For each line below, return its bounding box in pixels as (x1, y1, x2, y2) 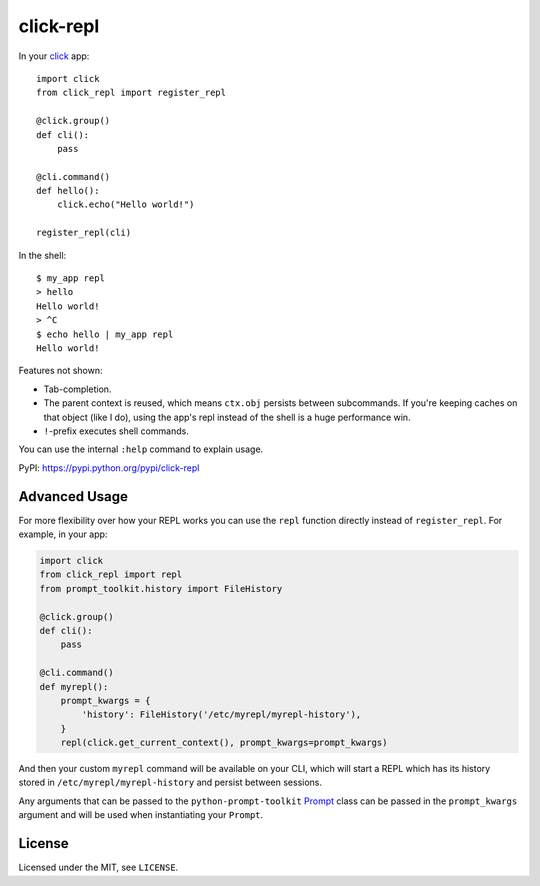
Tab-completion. (43, 383, 112, 395)
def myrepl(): (39, 681, 109, 692)
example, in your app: (18, 528, 108, 540)
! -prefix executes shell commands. (43, 425, 189, 437)
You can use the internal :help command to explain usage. (18, 443, 264, 455)
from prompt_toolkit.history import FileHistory (39, 583, 283, 594)
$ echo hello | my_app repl (36, 328, 174, 340)
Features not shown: (18, 365, 104, 377)
